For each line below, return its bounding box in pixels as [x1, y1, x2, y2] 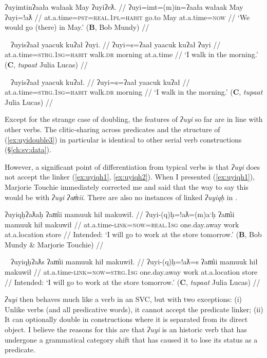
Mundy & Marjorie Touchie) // [5, 239, 104, 249]
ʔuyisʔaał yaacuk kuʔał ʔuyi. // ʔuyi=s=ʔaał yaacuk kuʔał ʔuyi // [10, 39, 221, 49]
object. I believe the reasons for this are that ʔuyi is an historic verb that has [5, 324, 247, 335]
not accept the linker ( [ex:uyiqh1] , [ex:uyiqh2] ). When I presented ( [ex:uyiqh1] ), [5, 171, 255, 182]
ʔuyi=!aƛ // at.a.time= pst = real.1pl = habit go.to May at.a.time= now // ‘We [5, 11, 250, 22]
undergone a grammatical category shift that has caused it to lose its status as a [5, 334, 258, 345]
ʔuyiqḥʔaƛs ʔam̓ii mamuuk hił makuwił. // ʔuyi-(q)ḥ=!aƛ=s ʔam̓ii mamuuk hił [10, 256, 258, 267]
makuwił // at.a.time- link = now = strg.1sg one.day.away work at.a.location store [5, 266, 258, 277]
